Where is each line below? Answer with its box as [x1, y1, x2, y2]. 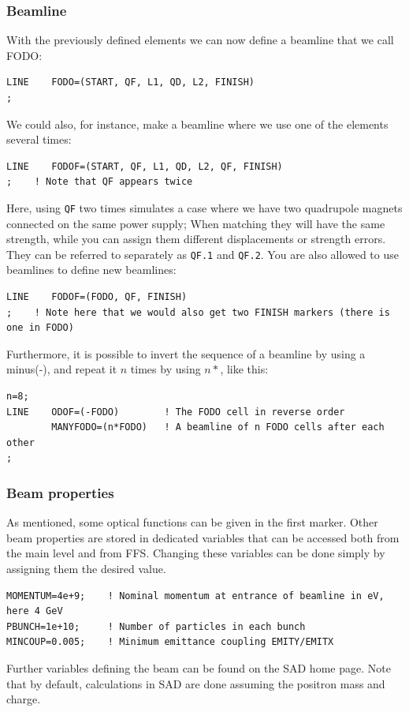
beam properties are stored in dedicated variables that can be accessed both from [6, 529, 400, 545]
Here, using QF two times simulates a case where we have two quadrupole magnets [6, 199, 403, 215]
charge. [6, 691, 41, 707]
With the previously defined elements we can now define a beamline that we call [6, 32, 394, 48]
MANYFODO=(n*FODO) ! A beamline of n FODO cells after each [51, 422, 385, 433]
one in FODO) [6, 322, 74, 334]
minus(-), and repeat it [6, 361, 117, 377]
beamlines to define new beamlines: [6, 261, 177, 278]
